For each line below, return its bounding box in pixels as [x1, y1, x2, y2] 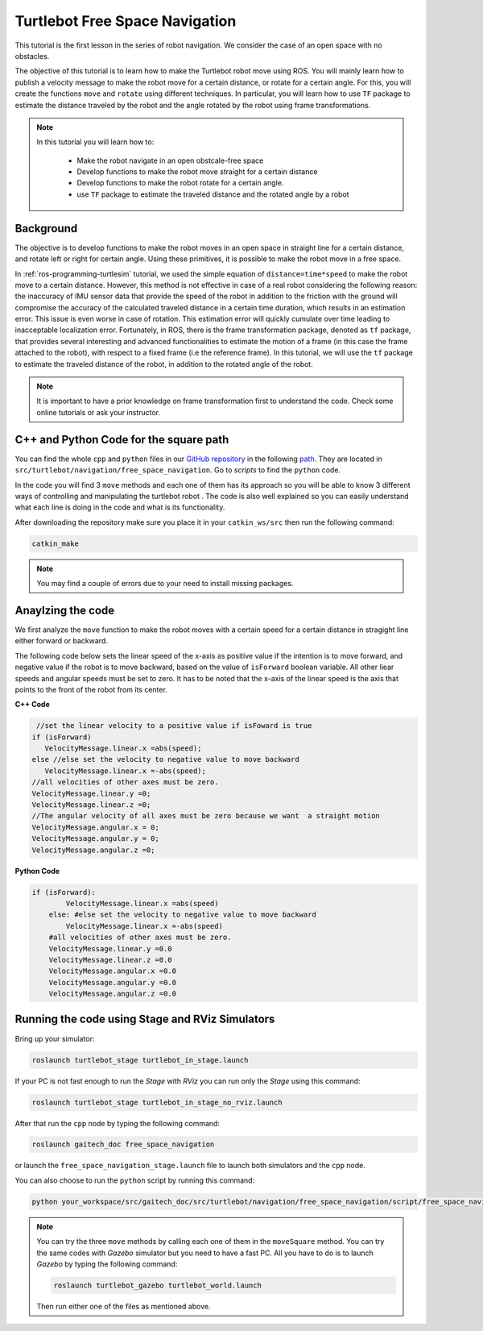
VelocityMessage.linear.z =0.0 [48, 955, 172, 964]
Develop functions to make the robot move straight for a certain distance [76, 167, 318, 177]
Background [14, 222, 78, 235]
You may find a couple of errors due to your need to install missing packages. [36, 579, 294, 589]
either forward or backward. [14, 636, 109, 646]
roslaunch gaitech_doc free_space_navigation [31, 1140, 215, 1149]
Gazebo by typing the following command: [36, 1259, 178, 1269]
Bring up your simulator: [14, 1034, 95, 1043]
